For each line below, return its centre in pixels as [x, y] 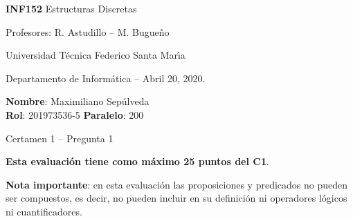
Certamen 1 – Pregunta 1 [60, 138]
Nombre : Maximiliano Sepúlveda [78, 101]
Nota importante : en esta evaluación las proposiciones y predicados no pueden [177, 184]
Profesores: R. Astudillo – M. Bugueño [88, 31]
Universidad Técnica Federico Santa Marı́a [96, 55]
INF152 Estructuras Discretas [71, 8]
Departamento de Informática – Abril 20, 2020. [106, 78]
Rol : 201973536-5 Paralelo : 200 [75, 114]
